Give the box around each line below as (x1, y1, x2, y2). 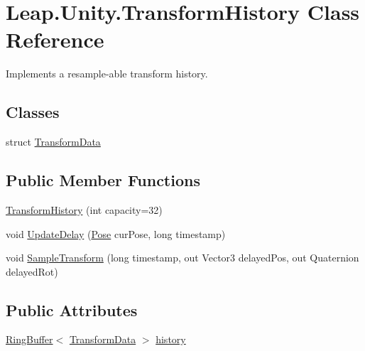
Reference (6, 25, 104, 54)
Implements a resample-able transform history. (6, 66, 208, 81)
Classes (6, 101, 60, 123)
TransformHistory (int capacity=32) (6, 202, 163, 217)
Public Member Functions (6, 169, 200, 191)
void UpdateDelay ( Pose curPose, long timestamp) (6, 226, 226, 241)
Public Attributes (6, 298, 138, 320)
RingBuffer (6, 332, 53, 347)
